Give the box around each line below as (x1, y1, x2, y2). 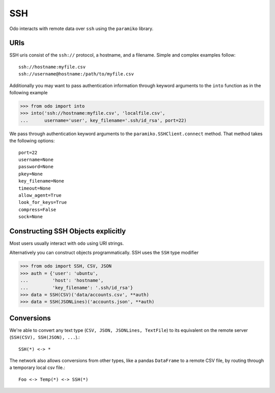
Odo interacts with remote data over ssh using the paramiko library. (9, 25, 154, 32)
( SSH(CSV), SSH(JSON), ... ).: (9, 334, 80, 340)
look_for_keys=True (18, 199, 67, 205)
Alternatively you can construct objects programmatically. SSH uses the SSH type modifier (9, 250, 199, 256)
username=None (18, 156, 53, 163)
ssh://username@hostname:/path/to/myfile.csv (18, 71, 134, 77)
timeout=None (18, 185, 51, 191)
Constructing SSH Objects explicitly (9, 227, 126, 235)
